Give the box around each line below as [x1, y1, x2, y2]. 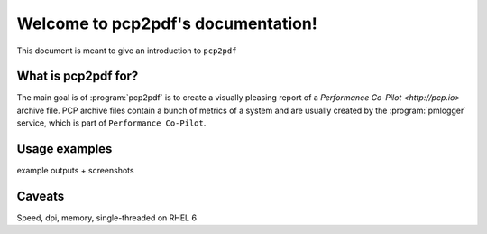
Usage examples [16, 141, 113, 157]
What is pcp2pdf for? [16, 69, 139, 84]
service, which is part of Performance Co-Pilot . [16, 117, 207, 128]
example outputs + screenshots [16, 165, 134, 176]
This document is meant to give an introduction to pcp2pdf [16, 45, 237, 56]
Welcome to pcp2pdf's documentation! [16, 14, 317, 33]
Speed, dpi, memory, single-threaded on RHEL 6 [16, 212, 198, 223]
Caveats [16, 188, 65, 203]
